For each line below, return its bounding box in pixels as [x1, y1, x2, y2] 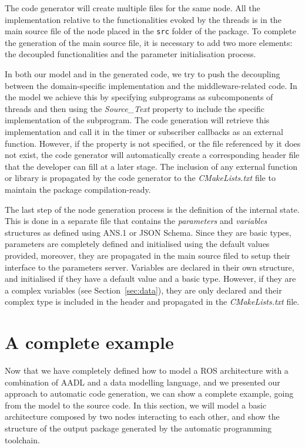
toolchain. [5, 433, 40, 446]
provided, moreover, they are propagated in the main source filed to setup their [5, 249, 290, 261]
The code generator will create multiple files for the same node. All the [5, 2, 260, 14]
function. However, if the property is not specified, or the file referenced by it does [5, 137, 301, 149]
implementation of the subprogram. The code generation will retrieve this [5, 114, 270, 126]
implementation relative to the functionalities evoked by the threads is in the [5, 13, 281, 25]
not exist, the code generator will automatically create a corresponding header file [5, 149, 300, 161]
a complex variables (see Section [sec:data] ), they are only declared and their [5, 284, 282, 296]
